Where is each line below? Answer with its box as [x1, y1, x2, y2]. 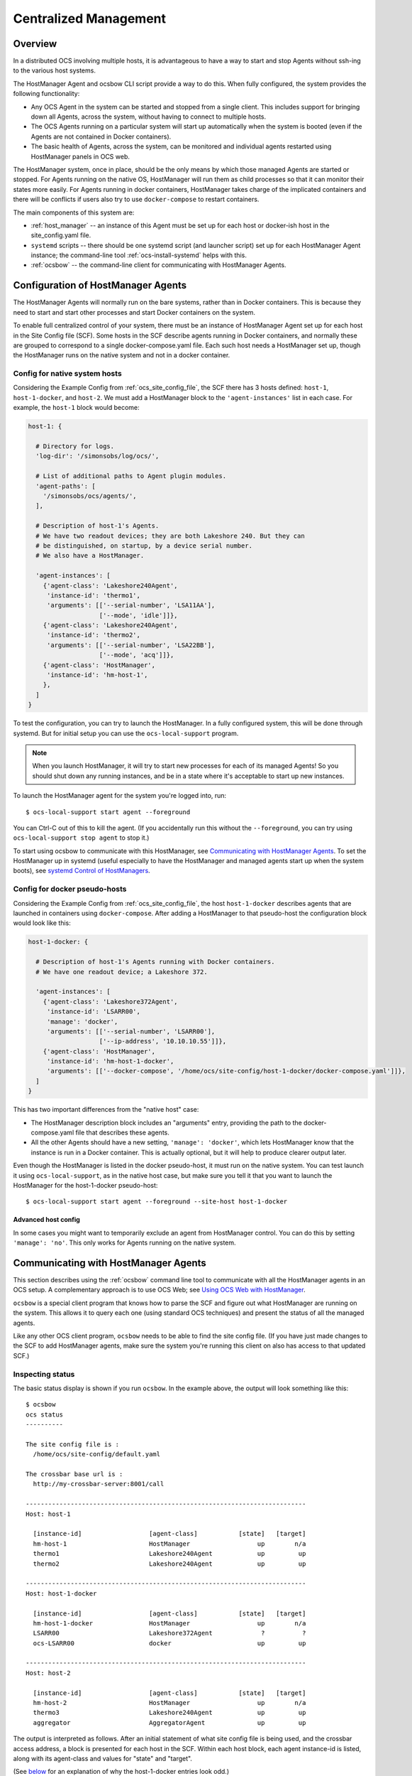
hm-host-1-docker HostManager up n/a [33, 1619, 306, 1627]
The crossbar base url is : [26, 1471, 123, 1478]
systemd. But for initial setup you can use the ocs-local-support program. [13, 729, 239, 737]
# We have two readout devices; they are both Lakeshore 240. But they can [35, 531, 305, 540]
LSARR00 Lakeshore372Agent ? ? [33, 1629, 306, 1637]
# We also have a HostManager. [35, 551, 145, 560]
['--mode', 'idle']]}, [99, 611, 178, 619]
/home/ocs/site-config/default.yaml [33, 1450, 161, 1458]
